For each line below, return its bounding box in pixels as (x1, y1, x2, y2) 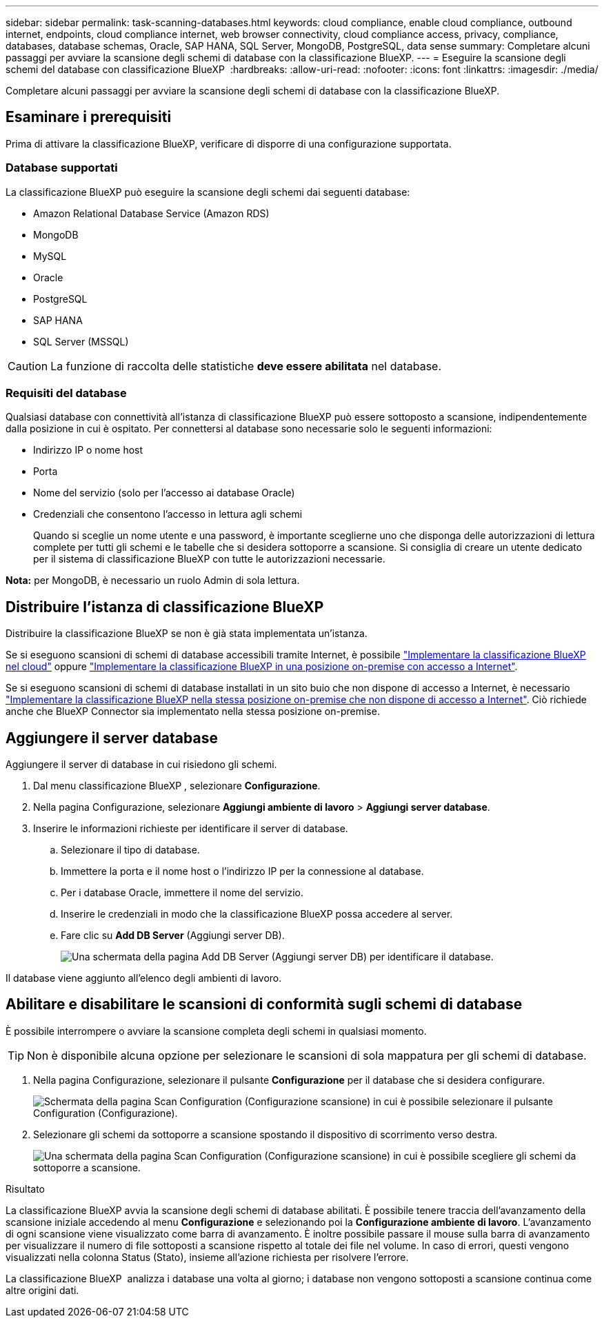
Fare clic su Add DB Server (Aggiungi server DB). (61, 929, 285, 942)
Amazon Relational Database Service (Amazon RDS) (33, 207, 270, 219)
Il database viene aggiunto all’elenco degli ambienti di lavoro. (6, 972, 282, 984)
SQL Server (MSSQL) (33, 335, 129, 347)
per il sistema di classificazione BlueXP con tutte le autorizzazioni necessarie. (33, 553, 385, 565)
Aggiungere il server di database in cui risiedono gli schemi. (6, 758, 277, 771)
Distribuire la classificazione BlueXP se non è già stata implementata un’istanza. (6, 627, 368, 640)
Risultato (6, 1182, 46, 1195)
